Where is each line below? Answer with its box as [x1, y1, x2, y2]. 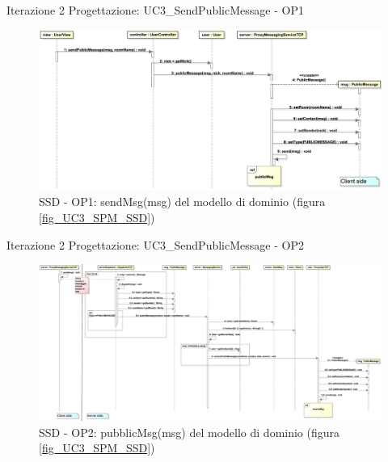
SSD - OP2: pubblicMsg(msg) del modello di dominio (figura [39, 423, 340, 440]
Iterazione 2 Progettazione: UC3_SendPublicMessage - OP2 [6, 236, 304, 253]
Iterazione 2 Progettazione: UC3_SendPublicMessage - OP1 [6, 2, 304, 18]
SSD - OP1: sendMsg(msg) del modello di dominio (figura [39, 193, 326, 210]
